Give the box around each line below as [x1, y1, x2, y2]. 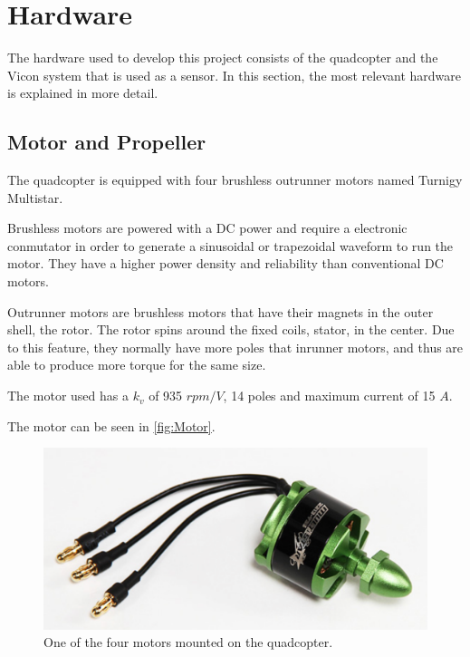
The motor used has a [7, 386, 129, 405]
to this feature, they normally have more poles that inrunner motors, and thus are [7, 337, 464, 356]
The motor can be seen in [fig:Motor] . [7, 416, 216, 435]
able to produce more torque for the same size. [7, 355, 266, 374]
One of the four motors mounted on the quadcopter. [43, 633, 333, 652]
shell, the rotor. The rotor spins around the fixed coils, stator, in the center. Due [7, 320, 455, 339]
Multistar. [7, 188, 63, 207]
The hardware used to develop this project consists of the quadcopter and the [7, 48, 438, 67]
